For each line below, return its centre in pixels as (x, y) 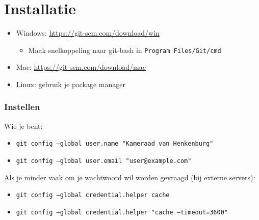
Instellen (22, 107)
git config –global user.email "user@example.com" (104, 161)
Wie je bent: (23, 126)
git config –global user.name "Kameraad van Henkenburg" (115, 144)
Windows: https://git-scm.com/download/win (88, 33)
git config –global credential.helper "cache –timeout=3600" (122, 212)
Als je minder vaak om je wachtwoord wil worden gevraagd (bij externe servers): (130, 177)
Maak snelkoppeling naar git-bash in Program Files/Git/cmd (125, 50)
